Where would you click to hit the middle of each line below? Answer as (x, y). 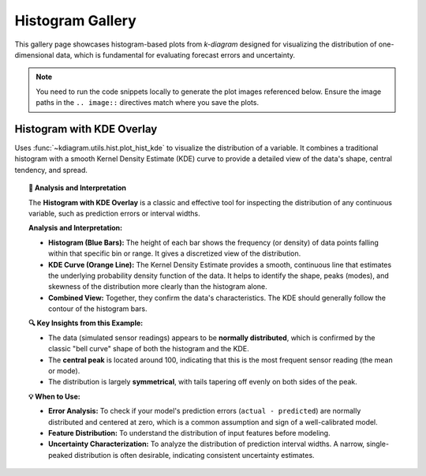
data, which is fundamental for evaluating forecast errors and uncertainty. (176, 54)
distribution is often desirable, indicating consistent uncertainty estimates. (194, 455)
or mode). (64, 371)
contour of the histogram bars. (98, 309)
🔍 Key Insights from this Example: (86, 323)
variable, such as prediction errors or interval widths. (114, 213)
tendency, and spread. (51, 170)
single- (378, 444)
